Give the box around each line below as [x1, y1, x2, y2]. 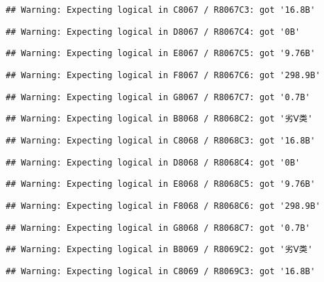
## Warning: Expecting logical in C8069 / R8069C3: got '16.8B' [6, 266, 315, 276]
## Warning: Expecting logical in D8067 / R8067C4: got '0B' [6, 26, 301, 37]
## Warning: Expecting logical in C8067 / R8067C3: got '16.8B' [6, 5, 315, 15]
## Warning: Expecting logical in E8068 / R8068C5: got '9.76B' [6, 179, 315, 190]
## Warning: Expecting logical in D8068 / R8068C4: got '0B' [6, 157, 301, 168]
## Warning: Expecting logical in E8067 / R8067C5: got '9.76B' [6, 48, 315, 59]
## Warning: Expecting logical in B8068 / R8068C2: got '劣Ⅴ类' [6, 114, 313, 124]
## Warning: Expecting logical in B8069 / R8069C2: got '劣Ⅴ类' [6, 244, 313, 255]
